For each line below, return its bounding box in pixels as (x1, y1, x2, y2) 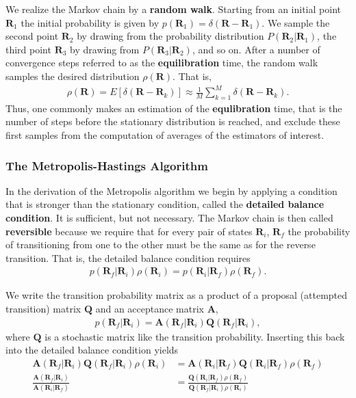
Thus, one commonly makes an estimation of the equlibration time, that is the (5, 101, 342, 115)
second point (5, 29, 59, 43)
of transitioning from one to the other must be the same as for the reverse (5, 237, 316, 252)
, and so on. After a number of (192, 42, 320, 56)
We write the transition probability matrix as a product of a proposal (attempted (5, 288, 348, 302)
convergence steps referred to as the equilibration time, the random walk (5, 55, 318, 70)
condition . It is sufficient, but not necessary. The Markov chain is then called (5, 211, 333, 225)
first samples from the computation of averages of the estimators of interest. (5, 128, 325, 142)
